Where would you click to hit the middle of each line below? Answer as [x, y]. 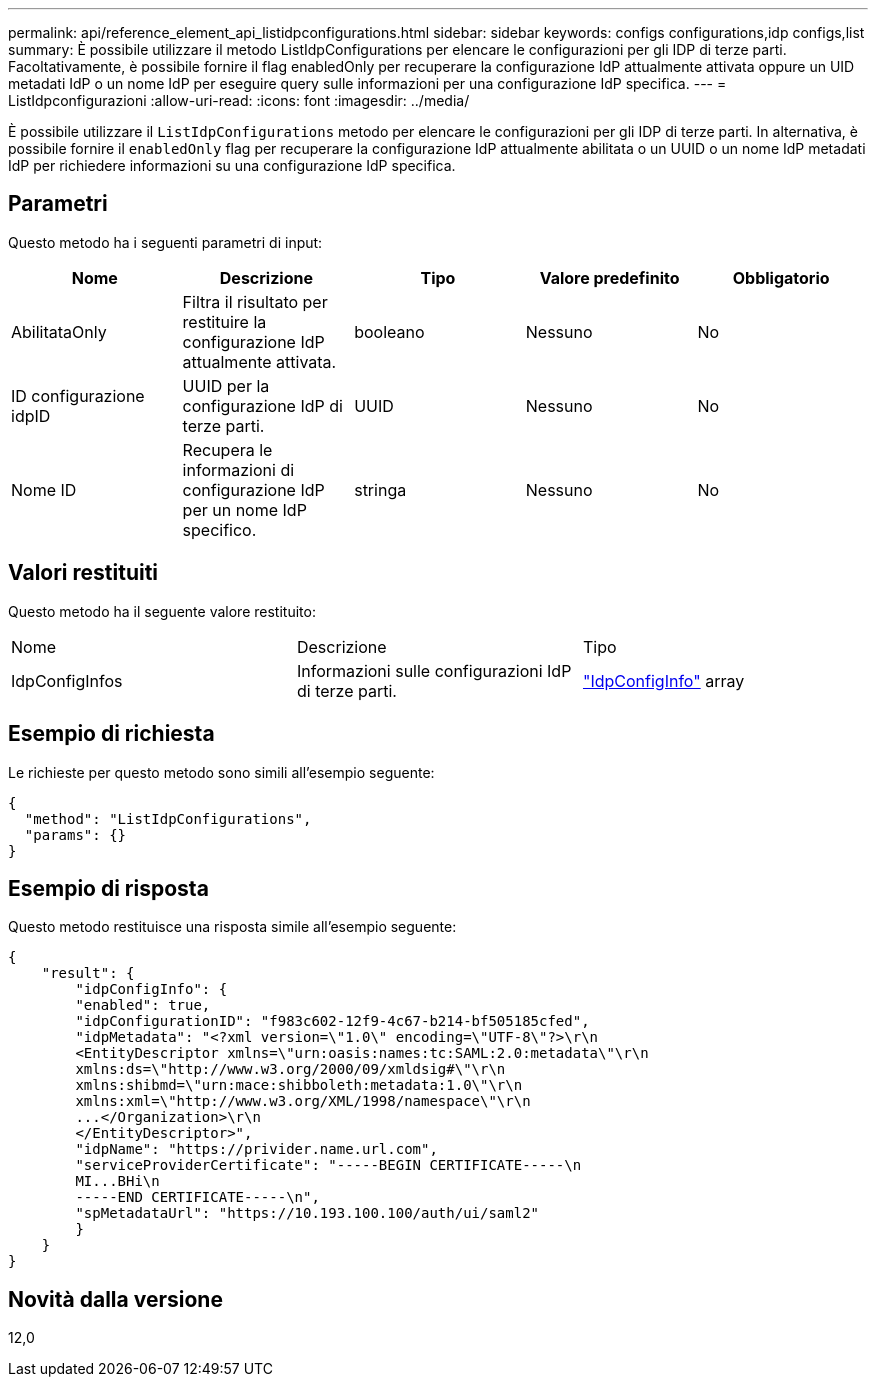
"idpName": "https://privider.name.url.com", [256, 1149]
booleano [389, 331]
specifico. [219, 529]
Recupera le [227, 449]
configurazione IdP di [262, 405]
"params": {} [75, 834]
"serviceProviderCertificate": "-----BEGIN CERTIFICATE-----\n [328, 1165]
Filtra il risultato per [255, 301]
